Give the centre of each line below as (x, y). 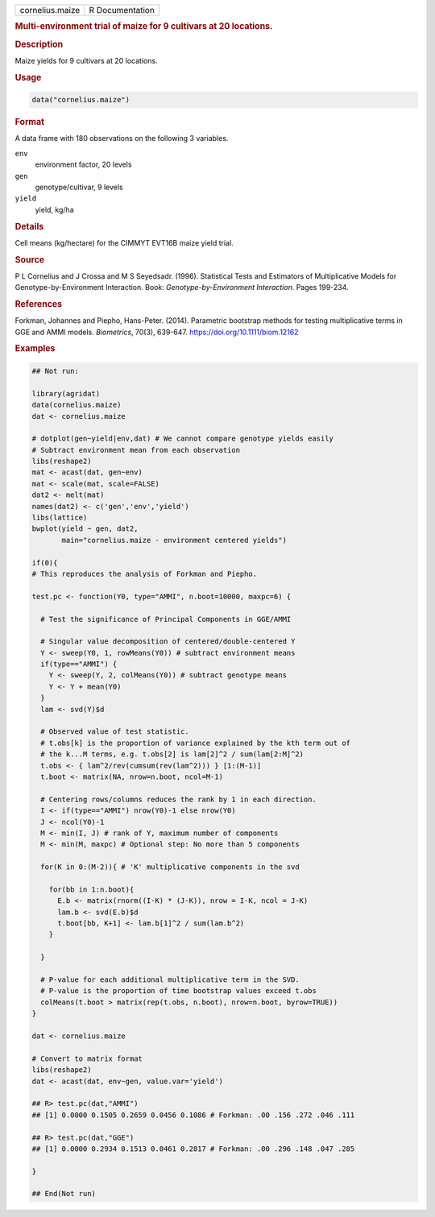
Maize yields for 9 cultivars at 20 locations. (86, 60)
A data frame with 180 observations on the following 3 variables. (122, 139)
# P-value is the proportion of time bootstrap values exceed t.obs (179, 991)
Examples (35, 349)
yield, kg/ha (54, 209)
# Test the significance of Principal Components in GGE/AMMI (166, 619)
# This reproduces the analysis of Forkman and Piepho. (145, 573)
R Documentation (122, 10)
